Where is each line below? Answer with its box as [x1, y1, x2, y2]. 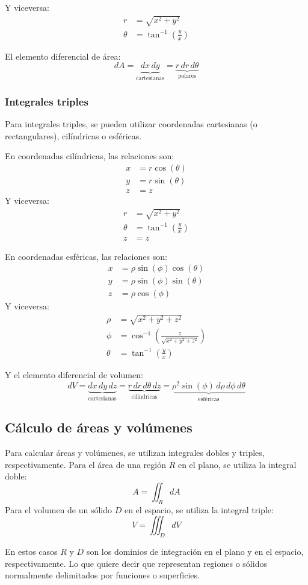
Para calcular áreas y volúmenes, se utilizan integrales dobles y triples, [5, 446, 265, 459]
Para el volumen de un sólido [5, 503, 112, 516]
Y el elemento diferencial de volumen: [5, 368, 143, 381]
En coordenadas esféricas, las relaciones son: [5, 250, 167, 262]
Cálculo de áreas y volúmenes [5, 418, 192, 437]
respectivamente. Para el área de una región [5, 458, 166, 470]
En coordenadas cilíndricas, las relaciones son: [5, 150, 174, 162]
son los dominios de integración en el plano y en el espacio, [86, 545, 304, 558]
